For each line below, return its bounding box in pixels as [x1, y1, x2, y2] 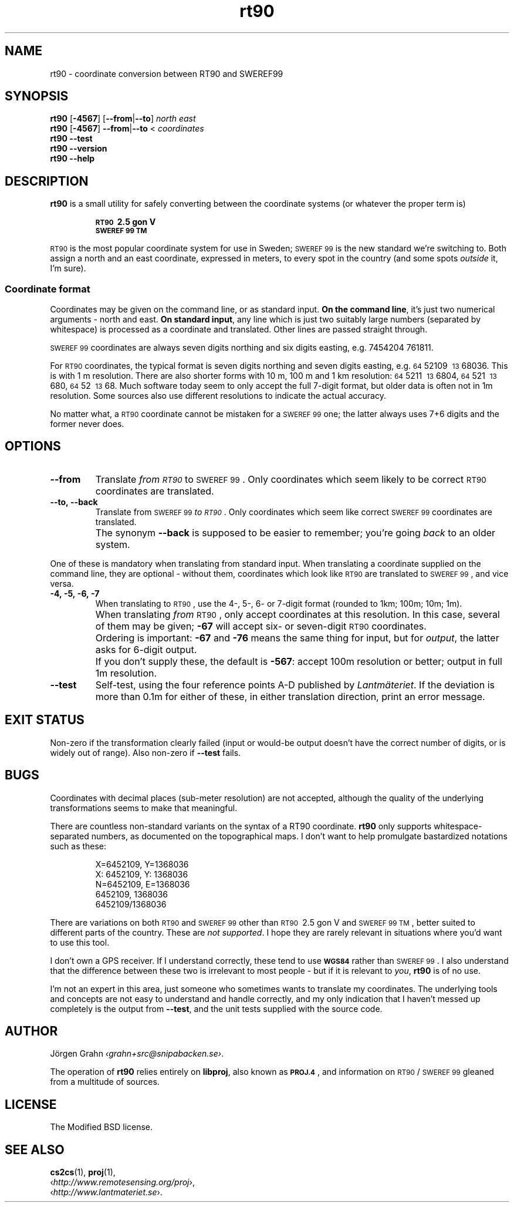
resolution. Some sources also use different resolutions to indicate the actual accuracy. [50, 391, 386, 401]
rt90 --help [50, 153, 95, 164]
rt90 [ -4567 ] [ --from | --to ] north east [50, 113, 196, 124]
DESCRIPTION [5, 173, 89, 189]
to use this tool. [50, 937, 110, 947]
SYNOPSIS [5, 89, 69, 104]
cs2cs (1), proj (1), [50, 1167, 116, 1178]
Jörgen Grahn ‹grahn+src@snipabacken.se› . [50, 1048, 224, 1059]
